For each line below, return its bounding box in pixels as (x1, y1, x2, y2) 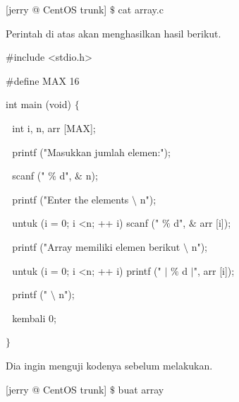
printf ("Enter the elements (12, 191, 129, 206)
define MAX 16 (13, 73, 80, 88)
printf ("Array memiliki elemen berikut (12, 239, 180, 254)
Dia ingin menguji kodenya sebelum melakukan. (6, 357, 213, 372)
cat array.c (118, 2, 164, 16)
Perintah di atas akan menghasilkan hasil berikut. (6, 25, 221, 40)
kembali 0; (12, 310, 56, 325)
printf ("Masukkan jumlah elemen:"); (12, 144, 171, 159)
